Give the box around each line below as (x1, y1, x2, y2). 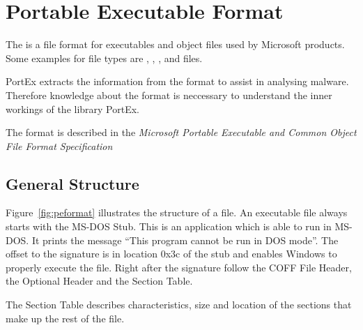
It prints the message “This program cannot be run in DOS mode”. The (31, 232, 339, 247)
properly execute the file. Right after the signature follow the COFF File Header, (6, 260, 352, 274)
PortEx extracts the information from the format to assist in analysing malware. (6, 74, 349, 89)
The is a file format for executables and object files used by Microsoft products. (6, 37, 345, 52)
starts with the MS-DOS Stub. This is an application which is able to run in (6, 219, 332, 234)
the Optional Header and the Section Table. (6, 273, 193, 288)
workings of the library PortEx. (6, 101, 139, 116)
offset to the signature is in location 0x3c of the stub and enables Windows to (6, 246, 337, 261)
